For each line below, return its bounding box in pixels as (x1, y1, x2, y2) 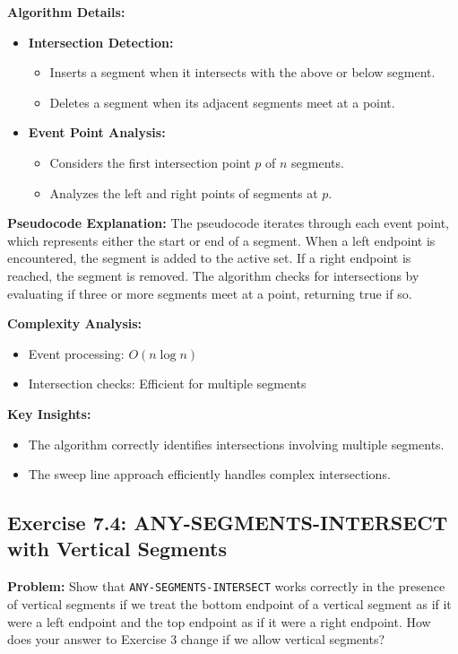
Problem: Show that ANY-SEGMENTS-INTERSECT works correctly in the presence (7, 577, 445, 596)
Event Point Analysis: (28, 123, 166, 142)
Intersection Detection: (28, 32, 174, 51)
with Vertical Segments (7, 535, 227, 562)
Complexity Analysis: (7, 314, 143, 333)
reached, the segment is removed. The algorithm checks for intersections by (7, 266, 419, 284)
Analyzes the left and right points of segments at (49, 183, 318, 202)
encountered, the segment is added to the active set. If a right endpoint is (7, 249, 411, 267)
